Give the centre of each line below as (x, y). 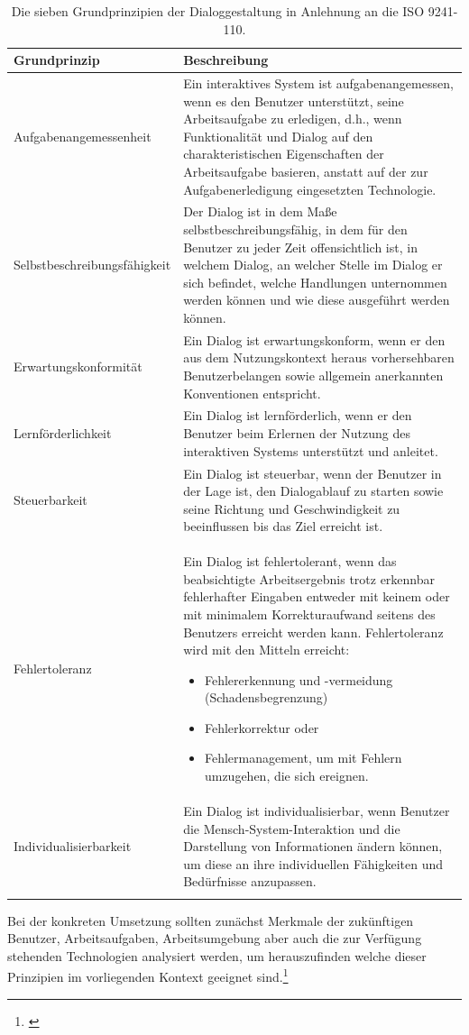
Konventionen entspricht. (252, 393)
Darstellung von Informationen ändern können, (313, 846)
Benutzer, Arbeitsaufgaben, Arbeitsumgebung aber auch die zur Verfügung (215, 938)
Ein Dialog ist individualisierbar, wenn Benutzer (317, 810)
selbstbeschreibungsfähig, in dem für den (295, 229)
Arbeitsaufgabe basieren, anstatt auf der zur (306, 171)
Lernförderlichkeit (63, 433)
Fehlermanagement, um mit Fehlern (303, 758)
